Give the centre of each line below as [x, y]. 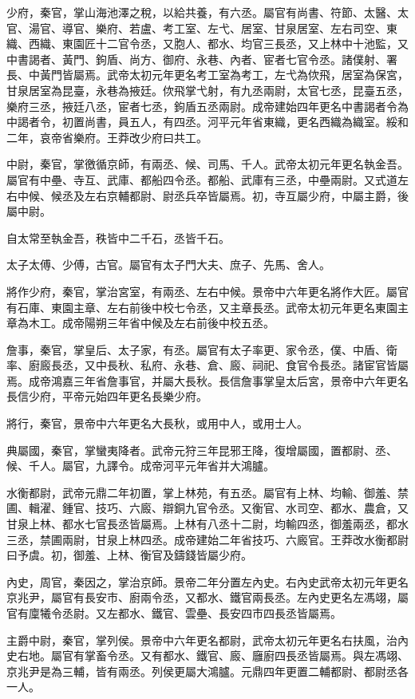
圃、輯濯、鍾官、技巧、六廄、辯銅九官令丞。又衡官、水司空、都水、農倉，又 [207, 508]
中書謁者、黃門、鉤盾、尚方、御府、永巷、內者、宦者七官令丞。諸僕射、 [196, 59]
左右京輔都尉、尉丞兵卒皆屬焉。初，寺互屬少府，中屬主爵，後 [246, 195]
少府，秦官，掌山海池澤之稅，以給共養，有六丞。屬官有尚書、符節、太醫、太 [207, 12]
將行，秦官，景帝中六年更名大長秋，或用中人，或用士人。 [157, 423]
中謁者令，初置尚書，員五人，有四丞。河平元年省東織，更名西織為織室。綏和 [207, 122]
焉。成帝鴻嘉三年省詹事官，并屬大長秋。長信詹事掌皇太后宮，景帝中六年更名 [207, 380]
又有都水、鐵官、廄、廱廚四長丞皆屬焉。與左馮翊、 [274, 656]
